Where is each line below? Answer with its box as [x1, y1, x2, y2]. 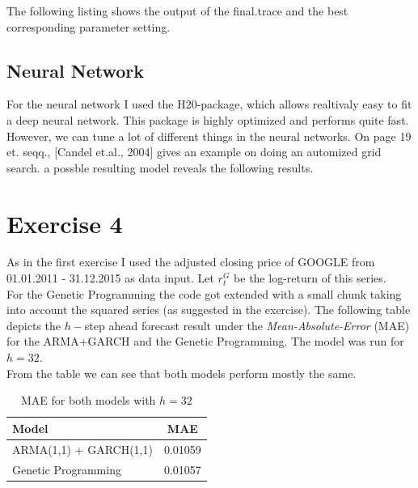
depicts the [6, 316, 61, 333]
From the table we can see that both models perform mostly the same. [6, 364, 357, 381]
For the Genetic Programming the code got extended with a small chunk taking [6, 285, 402, 302]
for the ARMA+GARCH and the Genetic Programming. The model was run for [6, 333, 404, 350]
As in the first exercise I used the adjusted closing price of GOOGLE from [6, 253, 375, 270]
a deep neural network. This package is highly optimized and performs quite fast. [6, 111, 409, 128]
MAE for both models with [21, 392, 156, 409]
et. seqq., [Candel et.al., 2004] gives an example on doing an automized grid [6, 143, 382, 160]
